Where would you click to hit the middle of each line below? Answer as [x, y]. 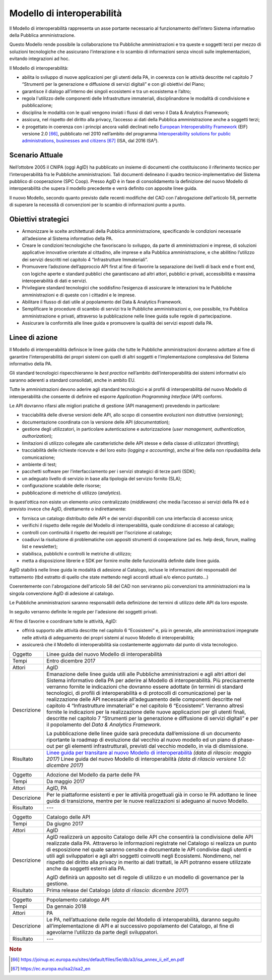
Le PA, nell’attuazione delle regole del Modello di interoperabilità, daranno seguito [143, 920]
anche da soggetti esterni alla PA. [86, 868]
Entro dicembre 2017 [71, 661]
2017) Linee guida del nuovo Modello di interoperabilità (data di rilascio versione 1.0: [146, 759]
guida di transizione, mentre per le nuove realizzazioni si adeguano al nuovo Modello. [147, 801]
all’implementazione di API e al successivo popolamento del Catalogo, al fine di [140, 926]
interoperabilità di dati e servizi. [55, 281]
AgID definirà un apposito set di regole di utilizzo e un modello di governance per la [145, 878]
